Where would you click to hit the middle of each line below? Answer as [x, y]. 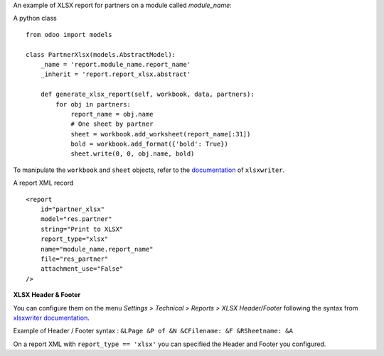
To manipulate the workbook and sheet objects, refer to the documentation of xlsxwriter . [149, 170]
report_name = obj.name [112, 114]
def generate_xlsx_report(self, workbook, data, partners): [148, 95]
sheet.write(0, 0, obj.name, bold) [133, 154]
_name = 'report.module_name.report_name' [116, 64]
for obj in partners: [94, 104]
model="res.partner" [76, 219]
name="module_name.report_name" [97, 249]
